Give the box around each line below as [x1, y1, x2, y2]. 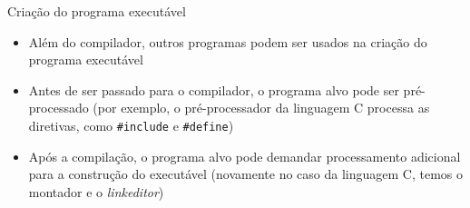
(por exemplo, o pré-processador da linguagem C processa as [93, 98, 430, 117]
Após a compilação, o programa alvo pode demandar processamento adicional [28, 146, 461, 165]
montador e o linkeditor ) [28, 182, 164, 201]
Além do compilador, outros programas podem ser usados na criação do [28, 32, 427, 51]
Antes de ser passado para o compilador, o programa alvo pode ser [28, 80, 399, 99]
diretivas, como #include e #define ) [28, 115, 234, 134]
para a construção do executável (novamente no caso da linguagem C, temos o [28, 164, 463, 183]
